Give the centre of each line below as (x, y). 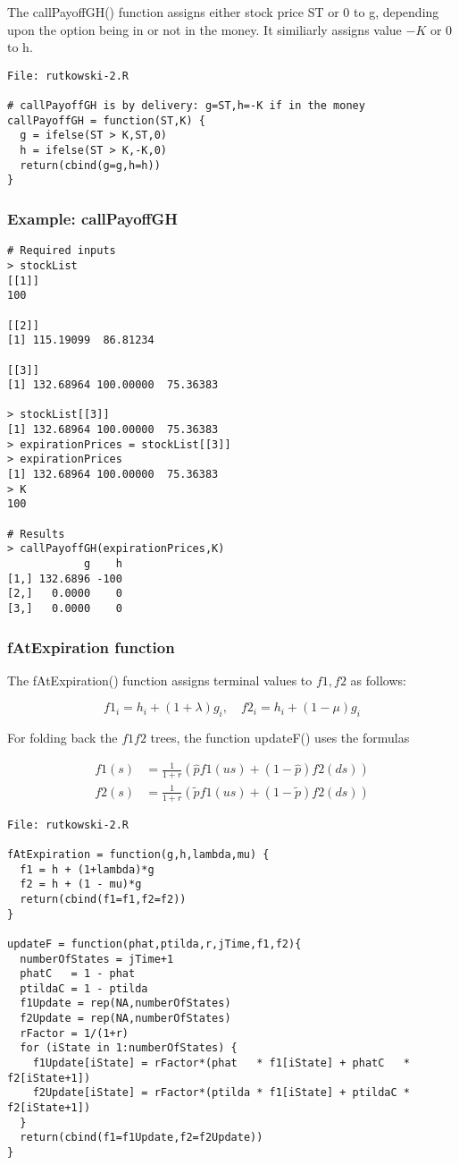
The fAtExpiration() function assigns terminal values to (160, 680)
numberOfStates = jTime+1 (97, 959)
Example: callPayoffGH (93, 218)
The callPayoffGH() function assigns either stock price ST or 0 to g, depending (223, 12)
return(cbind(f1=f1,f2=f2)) (103, 899)
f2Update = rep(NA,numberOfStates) (125, 1019)
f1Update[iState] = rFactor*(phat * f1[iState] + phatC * (221, 1063)
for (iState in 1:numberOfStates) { (129, 1048)
